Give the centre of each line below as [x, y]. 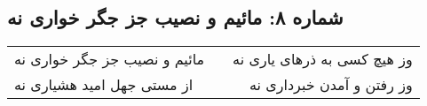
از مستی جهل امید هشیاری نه [104, 85]
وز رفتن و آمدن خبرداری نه [331, 85]
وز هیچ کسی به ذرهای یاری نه [323, 59]
